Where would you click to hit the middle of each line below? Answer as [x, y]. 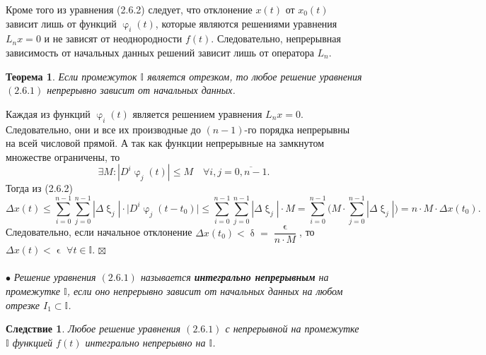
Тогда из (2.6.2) [39, 188]
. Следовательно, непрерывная [276, 38]
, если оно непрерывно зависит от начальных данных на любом [205, 290]
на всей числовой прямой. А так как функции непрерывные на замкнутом [165, 143]
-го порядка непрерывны [297, 129]
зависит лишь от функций [61, 23]
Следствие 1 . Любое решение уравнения [93, 329]
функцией [33, 342]
